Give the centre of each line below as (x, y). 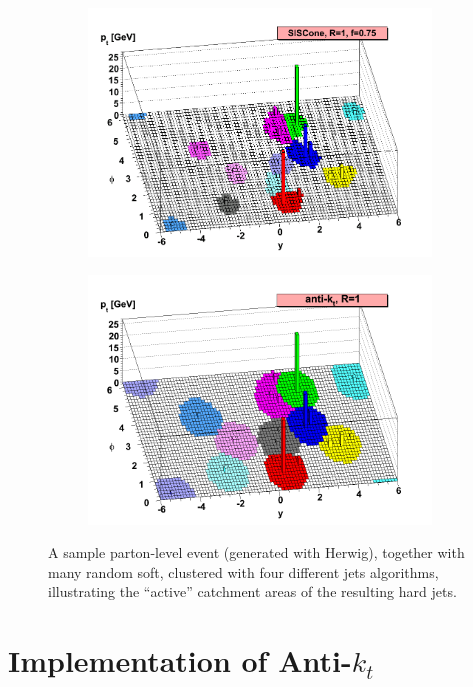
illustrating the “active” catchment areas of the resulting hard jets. (252, 591)
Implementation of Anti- (180, 660)
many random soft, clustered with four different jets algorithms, (243, 571)
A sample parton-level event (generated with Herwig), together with (256, 552)
